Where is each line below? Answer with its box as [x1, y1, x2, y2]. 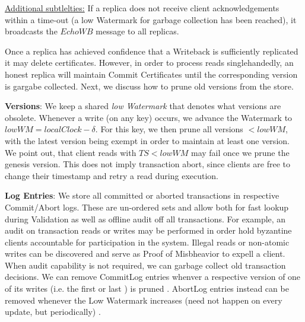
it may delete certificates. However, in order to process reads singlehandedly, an [5, 56, 294, 69]
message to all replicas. [96, 25, 179, 37]
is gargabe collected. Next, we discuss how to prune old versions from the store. [5, 79, 294, 92]
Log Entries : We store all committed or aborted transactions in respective [5, 189, 279, 202]
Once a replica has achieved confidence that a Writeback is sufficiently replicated [5, 44, 298, 57]
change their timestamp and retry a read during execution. [5, 169, 219, 181]
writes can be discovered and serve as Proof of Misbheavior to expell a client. [5, 247, 285, 260]
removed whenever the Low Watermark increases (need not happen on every [5, 294, 282, 306]
